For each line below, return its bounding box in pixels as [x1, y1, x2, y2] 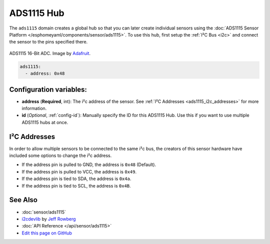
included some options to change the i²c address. [9, 152, 112, 158]
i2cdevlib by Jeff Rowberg [21, 215, 76, 222]
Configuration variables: [9, 85, 87, 93]
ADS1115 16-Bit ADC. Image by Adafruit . [9, 50, 91, 56]
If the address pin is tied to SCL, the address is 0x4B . [21, 182, 131, 188]
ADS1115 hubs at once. [21, 119, 68, 125]
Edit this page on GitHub [21, 230, 72, 236]
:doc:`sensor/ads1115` [21, 209, 66, 215]
